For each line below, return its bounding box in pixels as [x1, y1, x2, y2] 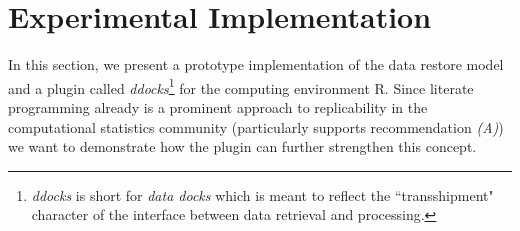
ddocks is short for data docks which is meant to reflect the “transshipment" [31, 184, 494, 205]
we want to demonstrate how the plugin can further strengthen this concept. [8, 136, 477, 157]
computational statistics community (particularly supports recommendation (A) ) [8, 116, 504, 137]
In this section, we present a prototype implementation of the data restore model [8, 54, 504, 75]
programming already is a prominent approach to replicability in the [8, 96, 428, 117]
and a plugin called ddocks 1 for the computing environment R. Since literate [8, 74, 474, 98]
